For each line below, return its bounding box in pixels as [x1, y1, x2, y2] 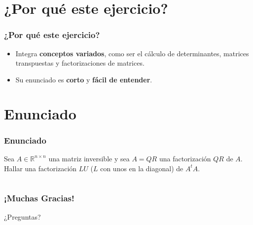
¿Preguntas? [4, 211, 41, 222]
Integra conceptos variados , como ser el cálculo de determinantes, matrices [15, 48, 249, 58]
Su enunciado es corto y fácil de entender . [15, 74, 152, 84]
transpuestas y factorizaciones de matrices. [15, 58, 145, 68]
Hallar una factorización [4, 163, 77, 173]
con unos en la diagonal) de [100, 163, 183, 173]
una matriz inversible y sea [48, 153, 130, 163]
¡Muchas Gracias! [4, 192, 74, 204]
